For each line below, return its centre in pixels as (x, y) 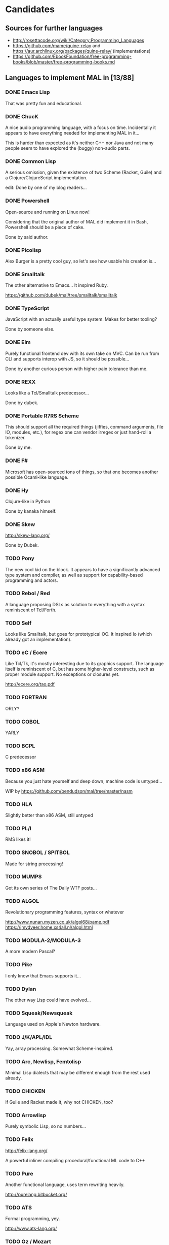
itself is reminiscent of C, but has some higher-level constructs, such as (80, 669)
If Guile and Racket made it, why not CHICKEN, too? (59, 1102)
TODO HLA (19, 804)
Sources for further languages (54, 28)
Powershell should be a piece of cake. (45, 227)
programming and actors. (32, 580)
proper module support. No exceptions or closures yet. (62, 674)
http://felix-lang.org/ (26, 1151)
